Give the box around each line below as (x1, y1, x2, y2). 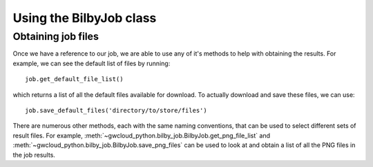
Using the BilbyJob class (12, 10, 157, 25)
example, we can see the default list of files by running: (12, 59, 171, 67)
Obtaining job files (12, 30, 99, 43)
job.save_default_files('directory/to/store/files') (25, 107, 207, 114)
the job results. (12, 151, 55, 159)
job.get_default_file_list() (25, 76, 124, 83)
